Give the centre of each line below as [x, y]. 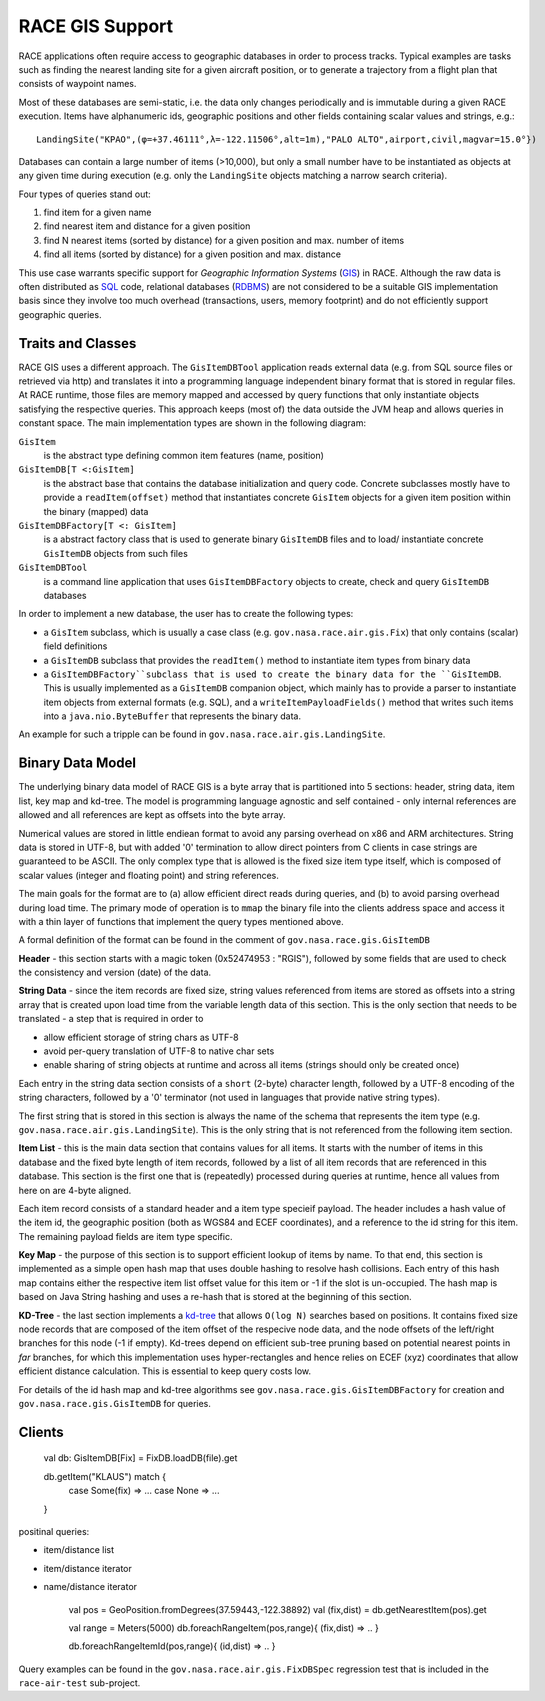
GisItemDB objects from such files [116, 553]
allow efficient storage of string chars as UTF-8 [141, 1037]
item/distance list [79, 1550]
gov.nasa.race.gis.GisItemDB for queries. [115, 1403]
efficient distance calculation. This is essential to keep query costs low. [165, 1371]
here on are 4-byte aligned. [75, 1190]
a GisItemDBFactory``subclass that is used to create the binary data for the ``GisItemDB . [272, 674]
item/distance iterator [87, 1568]
